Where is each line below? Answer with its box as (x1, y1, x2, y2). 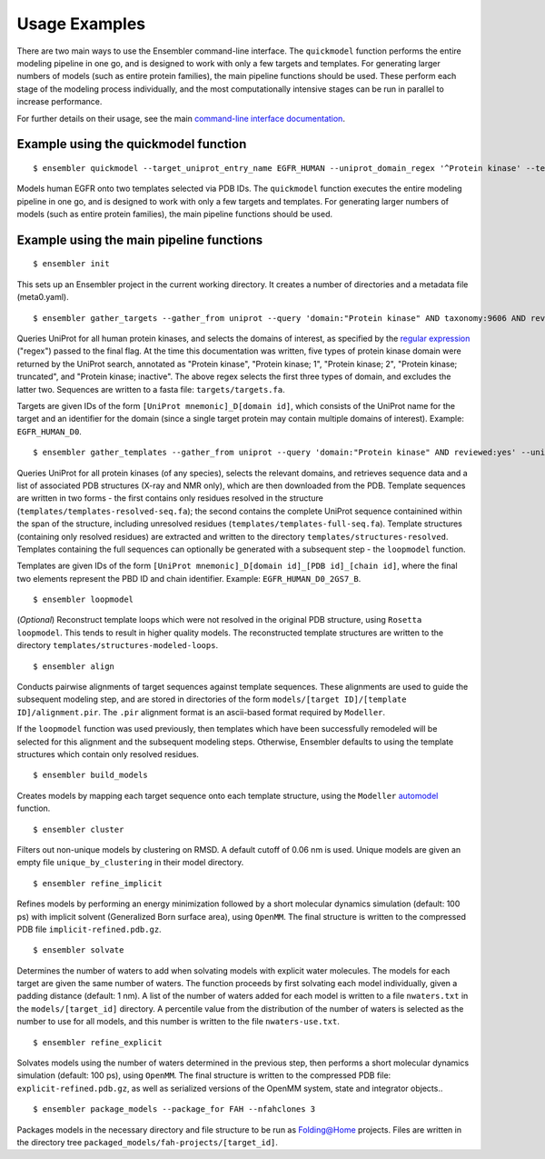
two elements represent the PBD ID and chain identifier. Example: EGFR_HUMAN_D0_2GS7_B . (16, 573, 362, 584)
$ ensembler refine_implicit (33, 878, 163, 888)
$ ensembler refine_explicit (33, 1037, 163, 1047)
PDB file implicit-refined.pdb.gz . (16, 924, 163, 934)
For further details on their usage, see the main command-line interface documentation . (16, 113, 345, 124)
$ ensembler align (33, 661, 115, 672)
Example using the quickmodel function (16, 136, 247, 152)
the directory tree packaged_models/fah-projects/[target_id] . (16, 1136, 279, 1147)
